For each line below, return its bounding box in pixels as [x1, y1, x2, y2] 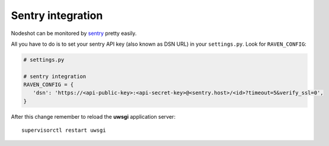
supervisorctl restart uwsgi [21, 127, 106, 134]
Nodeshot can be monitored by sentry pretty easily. [11, 30, 137, 37]
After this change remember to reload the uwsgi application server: [11, 113, 176, 120]
